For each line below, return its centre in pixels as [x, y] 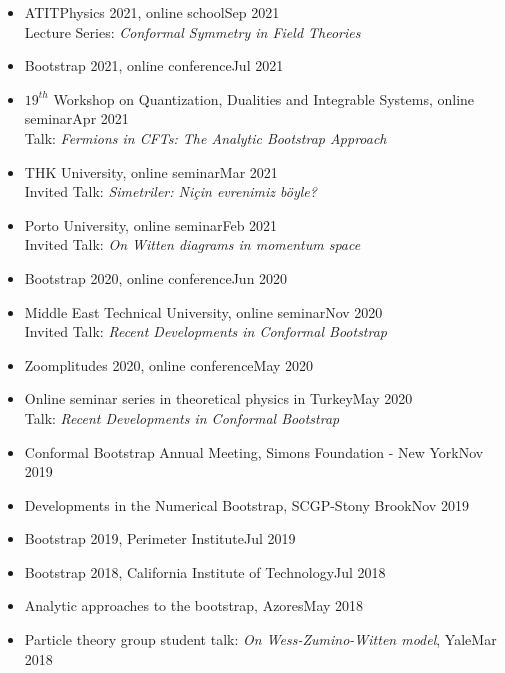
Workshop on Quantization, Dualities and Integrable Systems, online [264, 98]
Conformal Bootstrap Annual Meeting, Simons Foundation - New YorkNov [254, 451]
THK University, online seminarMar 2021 [151, 171]
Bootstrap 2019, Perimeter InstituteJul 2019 [160, 538]
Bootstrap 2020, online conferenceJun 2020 [156, 277]
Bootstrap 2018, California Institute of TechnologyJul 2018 [205, 571]
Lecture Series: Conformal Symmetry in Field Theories [192, 31]
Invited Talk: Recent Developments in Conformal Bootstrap [206, 331]
